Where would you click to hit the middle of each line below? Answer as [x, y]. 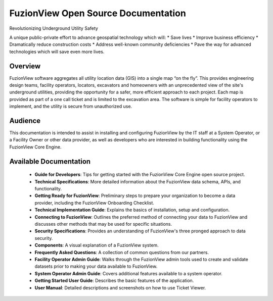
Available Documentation [50, 161]
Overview [25, 66]
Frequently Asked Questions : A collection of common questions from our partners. [122, 252]
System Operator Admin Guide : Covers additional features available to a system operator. [128, 273]
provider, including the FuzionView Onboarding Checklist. [94, 203]
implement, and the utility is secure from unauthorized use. [71, 107]
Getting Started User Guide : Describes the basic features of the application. [114, 281]
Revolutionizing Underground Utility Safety [54, 28]
